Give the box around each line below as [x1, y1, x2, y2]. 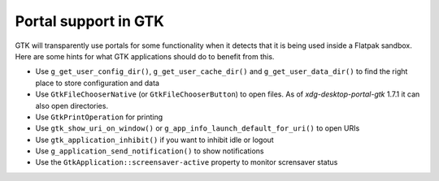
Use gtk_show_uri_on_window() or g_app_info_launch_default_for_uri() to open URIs [35, 123, 360, 133]
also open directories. [35, 101, 109, 110]
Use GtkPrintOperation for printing [35, 112, 163, 122]
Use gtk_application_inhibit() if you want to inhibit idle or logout [35, 135, 274, 144]
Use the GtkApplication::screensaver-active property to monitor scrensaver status [35, 157, 338, 167]
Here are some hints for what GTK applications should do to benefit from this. [15, 51, 275, 61]
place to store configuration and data [35, 78, 160, 88]
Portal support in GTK [15, 12, 164, 30]
